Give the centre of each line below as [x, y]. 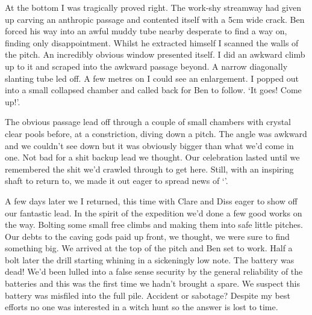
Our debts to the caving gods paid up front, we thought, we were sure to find [147, 236]
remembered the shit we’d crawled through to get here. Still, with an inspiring [149, 169]
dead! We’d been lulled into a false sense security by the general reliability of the [154, 271]
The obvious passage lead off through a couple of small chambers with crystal [148, 122]
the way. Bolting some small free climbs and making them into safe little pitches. [154, 225]
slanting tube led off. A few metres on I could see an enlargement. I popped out [152, 78]
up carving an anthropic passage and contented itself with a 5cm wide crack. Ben [155, 19]
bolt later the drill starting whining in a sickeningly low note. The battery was [150, 259]
